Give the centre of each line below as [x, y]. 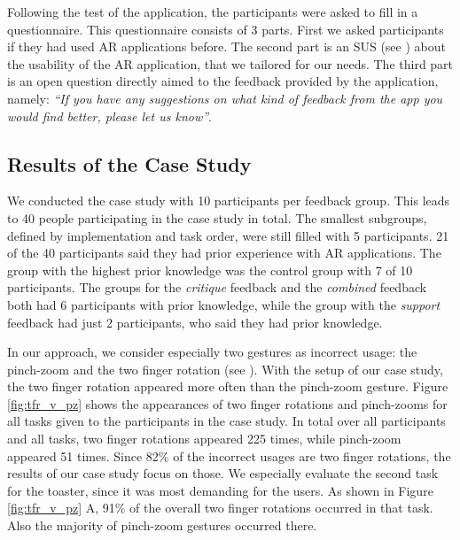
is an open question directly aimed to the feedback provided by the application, [223, 81]
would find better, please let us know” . [109, 116]
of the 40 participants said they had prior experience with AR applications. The [224, 253]
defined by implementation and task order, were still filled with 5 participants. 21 [228, 235]
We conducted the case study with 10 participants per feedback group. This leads [229, 201]
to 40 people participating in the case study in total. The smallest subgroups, [217, 217]
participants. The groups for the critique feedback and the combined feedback [217, 287]
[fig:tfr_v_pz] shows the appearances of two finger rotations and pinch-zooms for [227, 403]
